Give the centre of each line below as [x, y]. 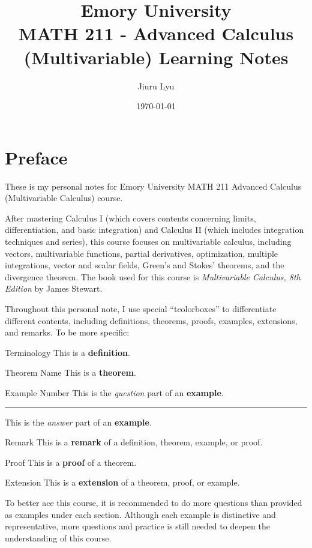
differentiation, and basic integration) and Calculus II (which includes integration [154, 230]
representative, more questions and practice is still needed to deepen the [137, 526]
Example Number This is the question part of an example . [114, 392]
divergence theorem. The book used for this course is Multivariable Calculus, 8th [153, 276]
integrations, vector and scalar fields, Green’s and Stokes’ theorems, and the [145, 265]
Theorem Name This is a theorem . [70, 372]
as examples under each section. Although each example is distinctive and [140, 514]
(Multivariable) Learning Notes [156, 57]
